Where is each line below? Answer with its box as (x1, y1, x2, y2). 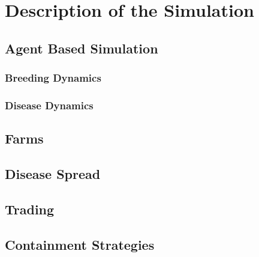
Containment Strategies (5, 235, 155, 253)
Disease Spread (5, 165, 101, 183)
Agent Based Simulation (5, 38, 158, 57)
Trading (5, 199, 55, 218)
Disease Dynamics (5, 97, 94, 112)
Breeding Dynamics (5, 70, 101, 85)
